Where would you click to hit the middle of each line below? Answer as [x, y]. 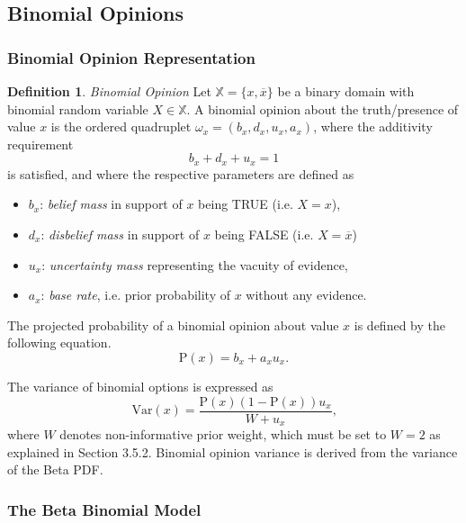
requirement [40, 144]
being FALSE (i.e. [264, 234]
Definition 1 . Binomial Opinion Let [109, 91]
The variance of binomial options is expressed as [140, 386]
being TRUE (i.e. [246, 204]
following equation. [59, 343]
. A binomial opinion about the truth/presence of [323, 108]
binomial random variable [78, 108]
